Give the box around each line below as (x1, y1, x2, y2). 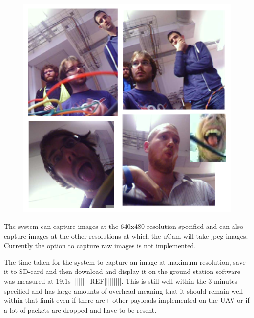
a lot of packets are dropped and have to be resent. (4, 304, 157, 315)
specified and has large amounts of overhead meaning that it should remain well (4, 285, 243, 295)
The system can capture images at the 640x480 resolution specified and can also (4, 221, 244, 231)
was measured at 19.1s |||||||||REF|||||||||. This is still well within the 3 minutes (4, 275, 237, 286)
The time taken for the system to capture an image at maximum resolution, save (4, 256, 246, 267)
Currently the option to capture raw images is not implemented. (4, 240, 196, 250)
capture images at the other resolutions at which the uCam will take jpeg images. (4, 230, 248, 241)
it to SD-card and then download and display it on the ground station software (4, 266, 240, 276)
